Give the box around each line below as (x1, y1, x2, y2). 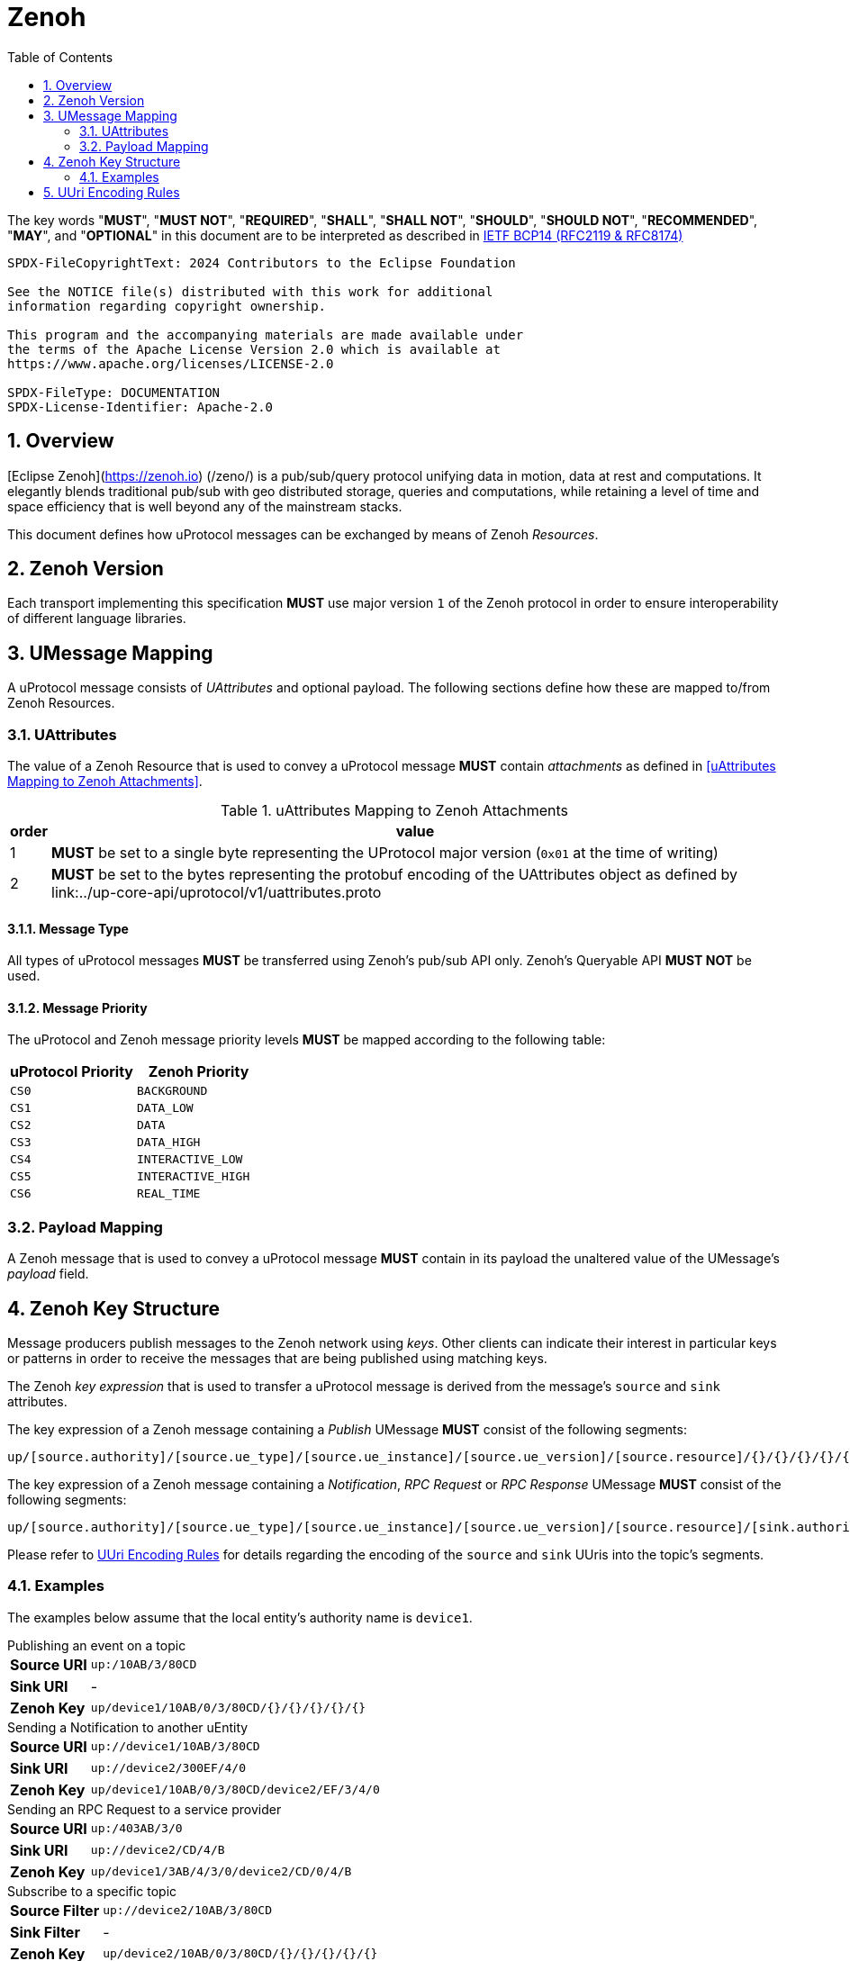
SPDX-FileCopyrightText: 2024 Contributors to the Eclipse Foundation (7, 255, 516, 270)
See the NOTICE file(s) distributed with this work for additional (7, 284, 493, 299)
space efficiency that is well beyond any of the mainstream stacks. (7, 498, 402, 514)
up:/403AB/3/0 (90, 1821, 183, 1836)
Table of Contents (7, 49, 113, 65)
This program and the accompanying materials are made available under (7, 327, 524, 342)
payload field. (7, 1266, 89, 1282)
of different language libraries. (7, 610, 186, 627)
